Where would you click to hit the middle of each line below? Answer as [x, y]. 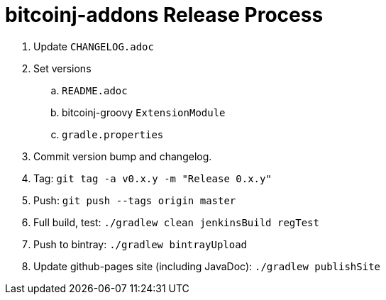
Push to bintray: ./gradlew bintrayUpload [140, 244]
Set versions [62, 68]
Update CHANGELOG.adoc [94, 46]
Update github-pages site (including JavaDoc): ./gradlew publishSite [207, 266]
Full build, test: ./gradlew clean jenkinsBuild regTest [176, 222]
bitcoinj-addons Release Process [164, 15]
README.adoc [95, 90]
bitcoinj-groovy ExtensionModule [144, 112]
